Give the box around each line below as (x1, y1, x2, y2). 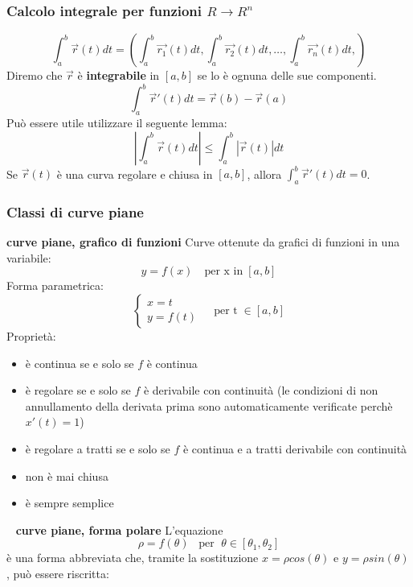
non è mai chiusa (25, 467, 108, 484)
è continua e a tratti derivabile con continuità (182, 440, 407, 457)
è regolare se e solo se (25, 382, 131, 399)
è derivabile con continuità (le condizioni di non (143, 382, 378, 399)
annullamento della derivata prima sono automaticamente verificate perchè (25, 397, 393, 414)
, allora (247, 165, 282, 182)
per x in (204, 266, 243, 278)
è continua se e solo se (25, 354, 134, 371)
